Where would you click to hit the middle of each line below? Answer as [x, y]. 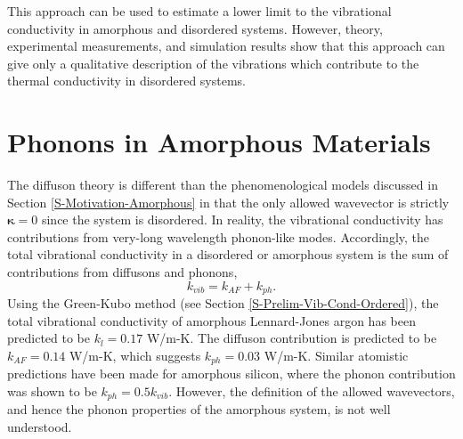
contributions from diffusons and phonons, [122, 272]
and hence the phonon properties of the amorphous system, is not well [199, 409]
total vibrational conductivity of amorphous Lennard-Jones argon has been [211, 320]
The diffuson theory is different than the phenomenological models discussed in [223, 185]
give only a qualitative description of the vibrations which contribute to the [213, 63]
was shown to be [52, 390]
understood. [40, 426]
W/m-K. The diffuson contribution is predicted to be [292, 338]
